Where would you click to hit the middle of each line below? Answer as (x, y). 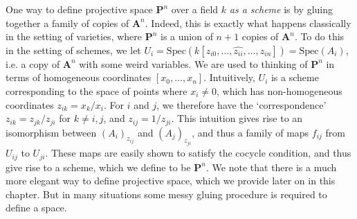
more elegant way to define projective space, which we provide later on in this (171, 181)
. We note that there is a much (272, 167)
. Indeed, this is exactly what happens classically (248, 23)
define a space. (36, 208)
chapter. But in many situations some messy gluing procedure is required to (166, 194)
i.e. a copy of (33, 63)
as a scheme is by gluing (281, 9)
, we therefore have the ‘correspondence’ (241, 104)
